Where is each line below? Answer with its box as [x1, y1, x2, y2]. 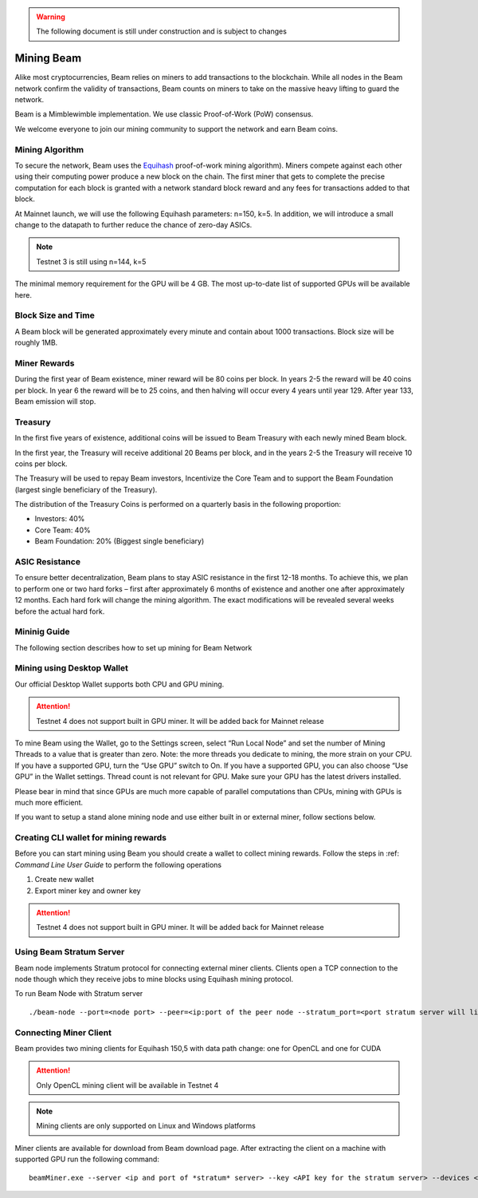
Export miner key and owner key [34, 886, 141, 896]
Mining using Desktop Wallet [14, 662, 129, 674]
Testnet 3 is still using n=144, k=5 [36, 256, 147, 267]
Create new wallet [34, 875, 95, 884]
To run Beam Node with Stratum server [14, 989, 143, 998]
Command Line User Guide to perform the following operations [14, 860, 222, 869]
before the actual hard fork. [14, 607, 105, 616]
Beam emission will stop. [14, 396, 96, 406]
